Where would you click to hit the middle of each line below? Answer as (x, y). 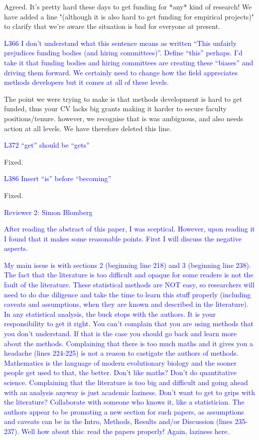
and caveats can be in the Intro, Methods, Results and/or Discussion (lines (118, 421)
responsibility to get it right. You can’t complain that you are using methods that (129, 324)
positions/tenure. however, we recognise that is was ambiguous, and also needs (124, 118)
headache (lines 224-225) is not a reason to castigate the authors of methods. (121, 353)
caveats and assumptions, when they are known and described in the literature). (126, 304)
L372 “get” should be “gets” (47, 145)
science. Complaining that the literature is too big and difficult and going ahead (126, 382)
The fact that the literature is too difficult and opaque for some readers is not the (129, 275)
